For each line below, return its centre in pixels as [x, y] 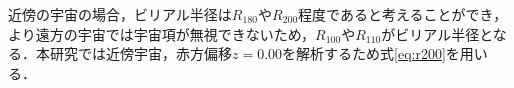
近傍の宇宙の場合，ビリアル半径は [120, 14]
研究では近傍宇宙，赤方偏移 [140, 53]
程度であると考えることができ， [403, 14]
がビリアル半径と [437, 33]
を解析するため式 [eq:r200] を [371, 53]
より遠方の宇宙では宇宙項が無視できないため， [162, 33]
